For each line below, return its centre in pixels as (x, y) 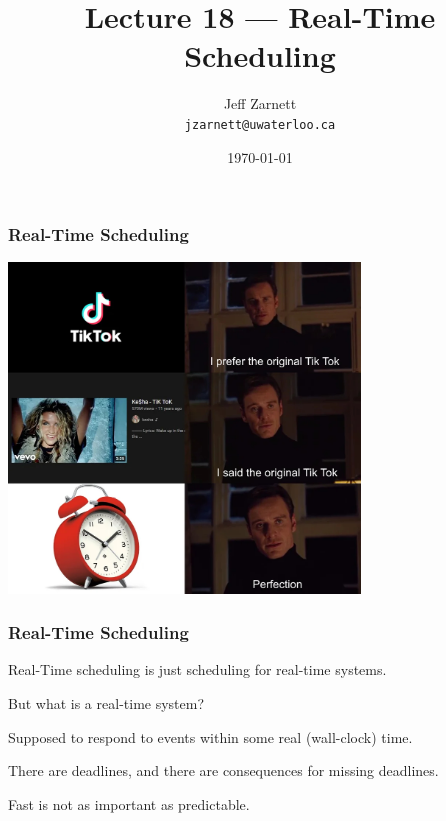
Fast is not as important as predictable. (129, 803)
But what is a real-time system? (106, 702)
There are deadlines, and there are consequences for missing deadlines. (223, 770)
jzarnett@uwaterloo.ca (260, 124)
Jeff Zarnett (260, 103)
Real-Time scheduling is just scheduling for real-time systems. (197, 669)
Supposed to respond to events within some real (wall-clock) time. (210, 736)
